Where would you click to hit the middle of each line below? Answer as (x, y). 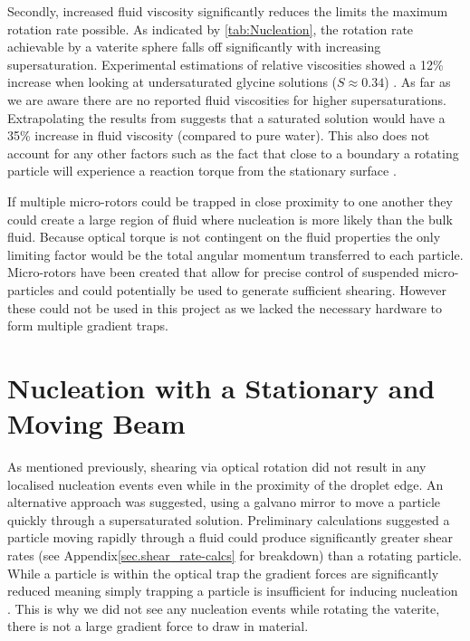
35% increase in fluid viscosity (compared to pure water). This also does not (219, 135)
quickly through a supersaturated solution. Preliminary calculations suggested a (229, 519)
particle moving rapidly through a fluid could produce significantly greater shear (230, 537)
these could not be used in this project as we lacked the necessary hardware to (225, 307)
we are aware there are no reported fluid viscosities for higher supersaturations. (227, 99)
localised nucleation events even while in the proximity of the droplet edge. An (225, 484)
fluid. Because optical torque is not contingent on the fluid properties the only (224, 237)
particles (31, 289)
